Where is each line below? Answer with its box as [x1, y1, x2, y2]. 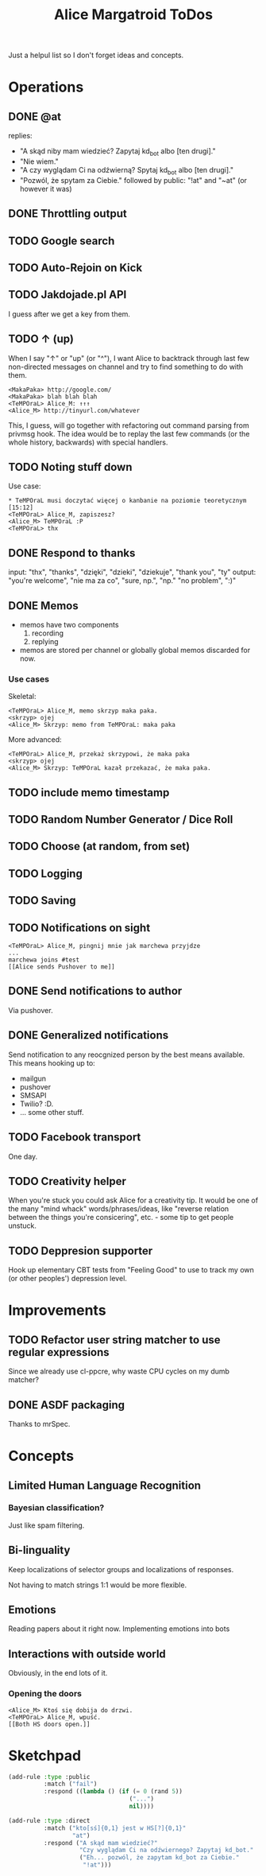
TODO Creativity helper [8, 1175, 127, 1188]
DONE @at [8, 110, 62, 123]
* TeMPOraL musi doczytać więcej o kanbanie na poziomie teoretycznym [8, 497, 247, 505]
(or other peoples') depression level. [8, 1274, 127, 1284]
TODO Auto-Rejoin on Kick [8, 261, 143, 274]
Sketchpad [8, 1746, 82, 1765]
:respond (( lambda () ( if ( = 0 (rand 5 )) [43, 1788, 183, 1796]
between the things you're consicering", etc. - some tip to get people [8, 1213, 234, 1222]
